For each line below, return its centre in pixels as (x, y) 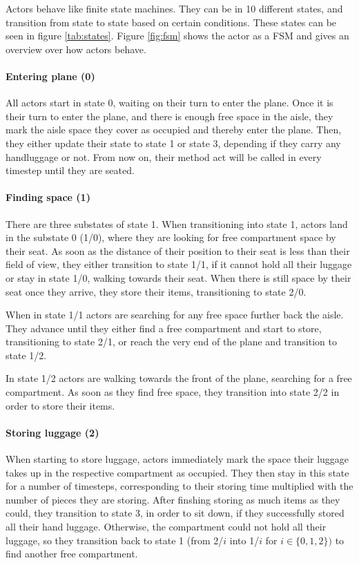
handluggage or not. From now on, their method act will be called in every (164, 156)
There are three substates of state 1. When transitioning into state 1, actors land (177, 223)
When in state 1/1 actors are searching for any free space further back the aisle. (175, 315)
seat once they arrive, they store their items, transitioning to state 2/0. (156, 291)
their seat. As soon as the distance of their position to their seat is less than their (178, 250)
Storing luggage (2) (52, 432)
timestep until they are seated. (70, 170)
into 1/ (244, 540)
